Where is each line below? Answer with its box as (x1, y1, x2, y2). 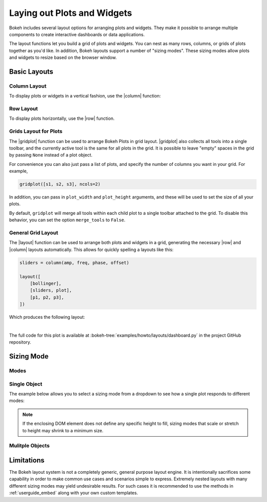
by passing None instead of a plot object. (9, 152, 92, 158)
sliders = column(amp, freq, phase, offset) (19, 260, 130, 265)
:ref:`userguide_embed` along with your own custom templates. (9, 490, 138, 496)
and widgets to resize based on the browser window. (9, 54, 117, 60)
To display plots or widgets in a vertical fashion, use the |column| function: (9, 93, 161, 99)
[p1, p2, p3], (30, 295, 64, 300)
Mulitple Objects (9, 442, 50, 449)
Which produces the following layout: (9, 314, 85, 320)
